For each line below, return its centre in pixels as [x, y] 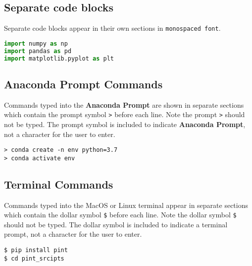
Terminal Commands [59, 184]
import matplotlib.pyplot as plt [59, 58]
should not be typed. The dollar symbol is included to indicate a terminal [116, 224]
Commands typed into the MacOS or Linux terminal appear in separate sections [126, 205]
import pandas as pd [38, 51]
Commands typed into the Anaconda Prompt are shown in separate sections [124, 104]
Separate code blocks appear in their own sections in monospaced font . [112, 28]
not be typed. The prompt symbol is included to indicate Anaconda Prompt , [125, 124]
